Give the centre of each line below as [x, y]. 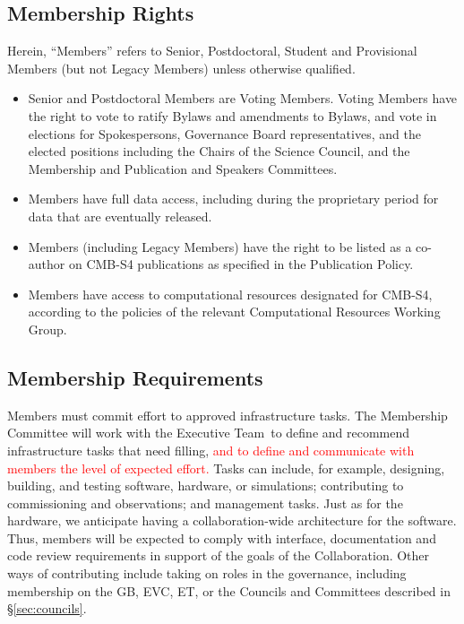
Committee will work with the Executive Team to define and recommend [209, 433]
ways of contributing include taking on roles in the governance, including [207, 573]
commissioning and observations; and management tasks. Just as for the [205, 503]
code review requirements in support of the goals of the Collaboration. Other [219, 555]
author [47, 264]
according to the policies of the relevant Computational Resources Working [234, 312]
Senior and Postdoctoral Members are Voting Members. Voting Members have [243, 98]
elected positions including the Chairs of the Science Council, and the [219, 151]
